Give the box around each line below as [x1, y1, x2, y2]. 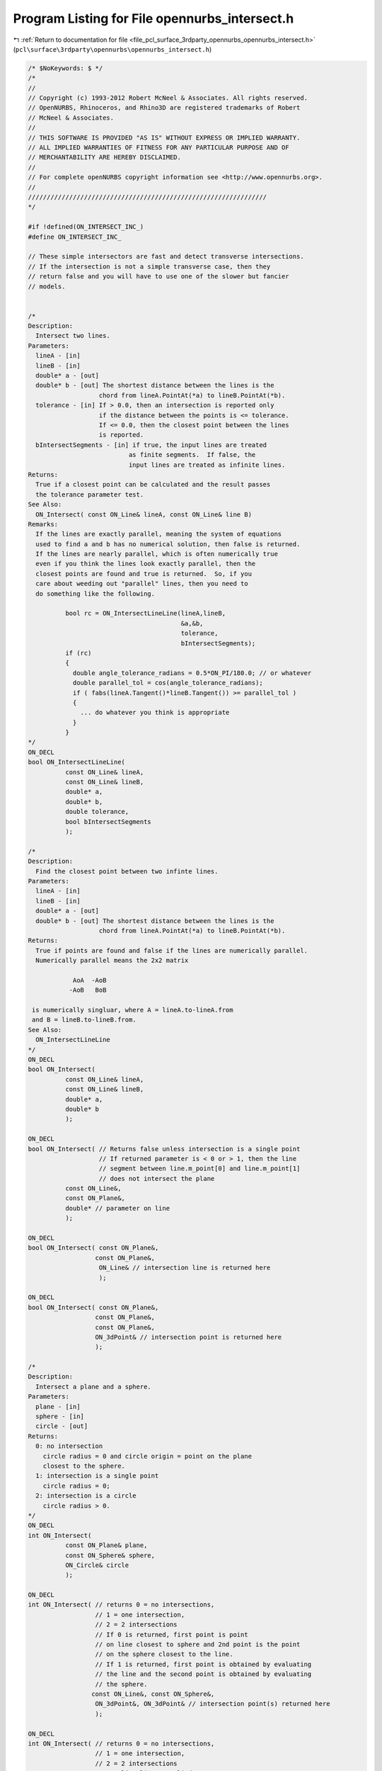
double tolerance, [64, 808, 129, 816]
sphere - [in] [35, 1413, 85, 1420]
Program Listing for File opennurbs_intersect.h [13, 11, 294, 26]
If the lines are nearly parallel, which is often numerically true [35, 550, 279, 558]
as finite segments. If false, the [128, 451, 256, 459]
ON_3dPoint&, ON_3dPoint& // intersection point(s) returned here [95, 1700, 330, 1708]
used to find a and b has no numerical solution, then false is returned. [35, 540, 301, 548]
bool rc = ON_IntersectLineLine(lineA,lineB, [64, 609, 226, 618]
